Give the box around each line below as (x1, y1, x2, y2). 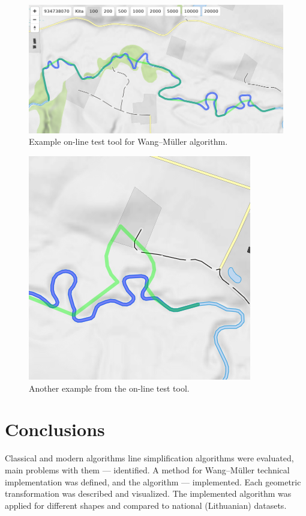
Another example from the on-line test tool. (29, 381, 190, 394)
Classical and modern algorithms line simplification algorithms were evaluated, (5, 452, 294, 464)
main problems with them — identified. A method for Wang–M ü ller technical (5, 463, 290, 476)
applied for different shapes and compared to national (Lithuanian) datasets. (5, 499, 287, 511)
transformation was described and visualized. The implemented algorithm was (5, 487, 292, 500)
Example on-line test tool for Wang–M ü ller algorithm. (29, 135, 228, 148)
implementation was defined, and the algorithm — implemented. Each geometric (5, 475, 301, 488)
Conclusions (5, 417, 105, 442)
